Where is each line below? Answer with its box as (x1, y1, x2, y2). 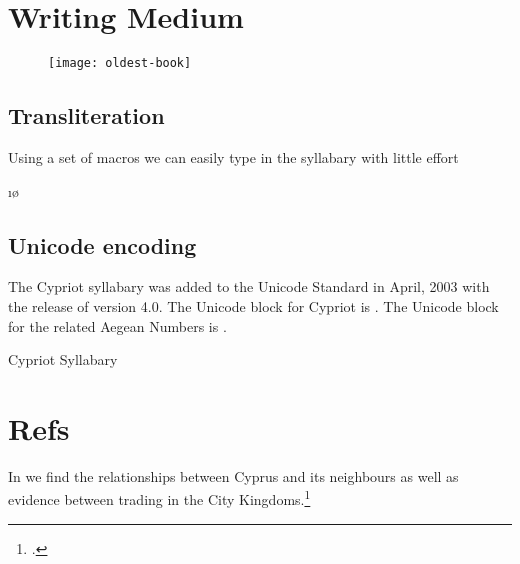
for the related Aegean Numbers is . (8, 315, 227, 336)
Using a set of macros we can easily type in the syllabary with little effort (8, 146, 459, 167)
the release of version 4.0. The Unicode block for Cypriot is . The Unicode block (8, 295, 499, 316)
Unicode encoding (8, 229, 197, 260)
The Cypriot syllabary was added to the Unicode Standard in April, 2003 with (8, 276, 490, 297)
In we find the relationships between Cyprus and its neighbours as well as (8, 465, 459, 486)
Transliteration (8, 100, 165, 131)
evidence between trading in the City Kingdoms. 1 (8, 486, 311, 510)
